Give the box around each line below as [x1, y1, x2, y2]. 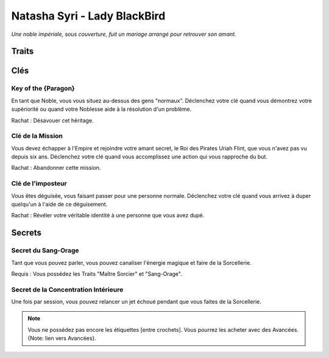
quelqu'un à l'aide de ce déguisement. [11, 200, 108, 208]
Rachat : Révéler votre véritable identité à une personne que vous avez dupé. [11, 212, 205, 219]
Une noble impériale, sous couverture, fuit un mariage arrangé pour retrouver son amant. [11, 30, 237, 38]
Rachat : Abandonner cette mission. [11, 164, 101, 172]
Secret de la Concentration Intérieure [11, 285, 124, 293]
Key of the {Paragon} [11, 84, 76, 93]
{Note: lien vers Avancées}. [27, 335, 97, 342]
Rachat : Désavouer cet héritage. [11, 116, 94, 124]
